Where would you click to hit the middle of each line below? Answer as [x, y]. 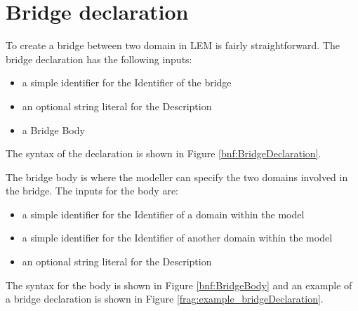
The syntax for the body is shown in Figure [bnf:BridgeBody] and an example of [179, 285]
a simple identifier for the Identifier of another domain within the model [177, 238]
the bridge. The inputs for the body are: [92, 191]
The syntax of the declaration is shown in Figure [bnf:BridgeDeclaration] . [164, 153]
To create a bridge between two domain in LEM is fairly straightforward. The [173, 45]
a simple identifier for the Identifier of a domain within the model [163, 214]
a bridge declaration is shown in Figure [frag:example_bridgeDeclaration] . [165, 299]
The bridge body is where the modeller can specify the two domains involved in [177, 177]
